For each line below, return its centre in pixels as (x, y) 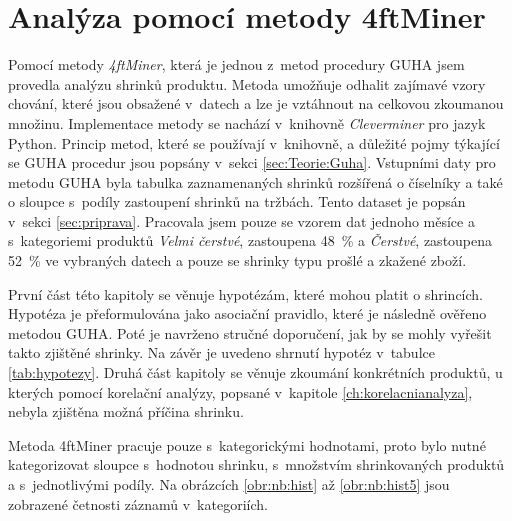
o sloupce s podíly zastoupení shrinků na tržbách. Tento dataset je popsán (237, 201)
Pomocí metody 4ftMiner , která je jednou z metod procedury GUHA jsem (236, 64)
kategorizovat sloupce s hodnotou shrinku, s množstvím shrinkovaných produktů (256, 464)
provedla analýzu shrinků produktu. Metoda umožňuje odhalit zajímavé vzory (247, 83)
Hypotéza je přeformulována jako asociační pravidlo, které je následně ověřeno (247, 313)
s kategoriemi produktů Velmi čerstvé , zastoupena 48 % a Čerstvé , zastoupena (250, 240)
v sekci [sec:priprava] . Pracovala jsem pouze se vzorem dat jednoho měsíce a (241, 220)
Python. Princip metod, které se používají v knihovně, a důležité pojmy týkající (254, 142)
